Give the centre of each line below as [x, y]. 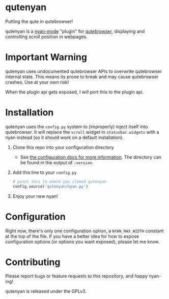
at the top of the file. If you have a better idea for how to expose [72, 236]
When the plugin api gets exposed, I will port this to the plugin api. [75, 92]
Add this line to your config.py [45, 172]
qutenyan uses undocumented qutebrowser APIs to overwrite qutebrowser [83, 71]
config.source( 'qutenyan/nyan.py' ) [50, 186]
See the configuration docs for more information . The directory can [91, 157]
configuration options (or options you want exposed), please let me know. [82, 242]
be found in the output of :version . [57, 162]
